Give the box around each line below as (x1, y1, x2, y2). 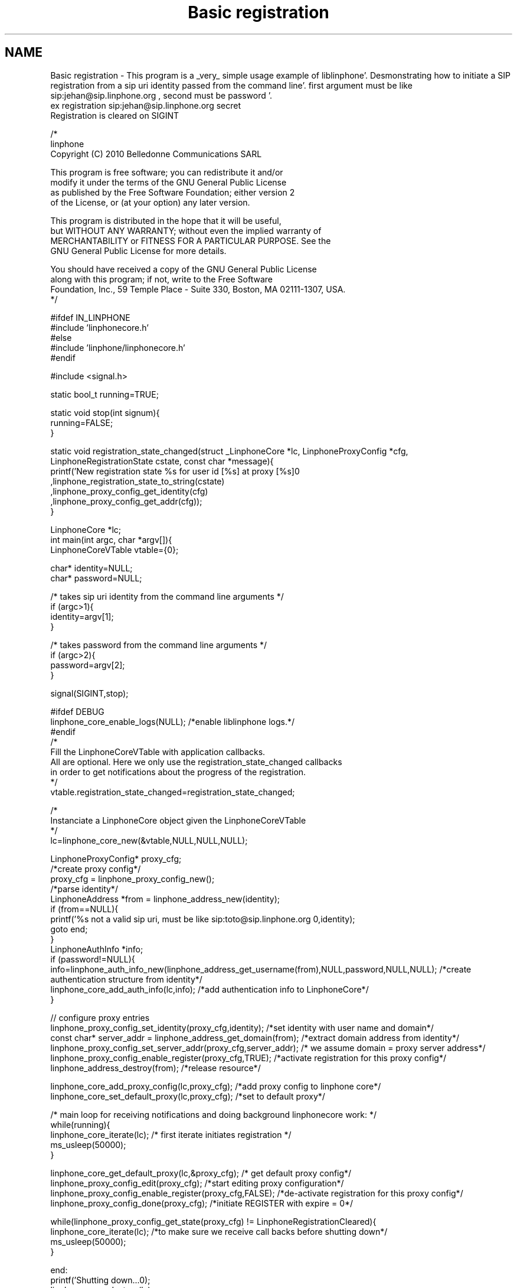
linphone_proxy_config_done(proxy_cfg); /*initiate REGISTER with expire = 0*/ (50, 1198, 354, 1208)
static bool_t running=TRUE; (50, 389, 159, 399)
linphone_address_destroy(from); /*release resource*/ (50, 1062, 261, 1073)
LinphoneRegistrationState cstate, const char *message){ (50, 456, 274, 466)
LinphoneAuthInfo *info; (50, 944, 143, 954)
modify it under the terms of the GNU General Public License (50, 177, 287, 187)
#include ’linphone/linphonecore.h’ (50, 342, 185, 353)
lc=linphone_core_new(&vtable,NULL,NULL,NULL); (50, 835, 248, 845)
